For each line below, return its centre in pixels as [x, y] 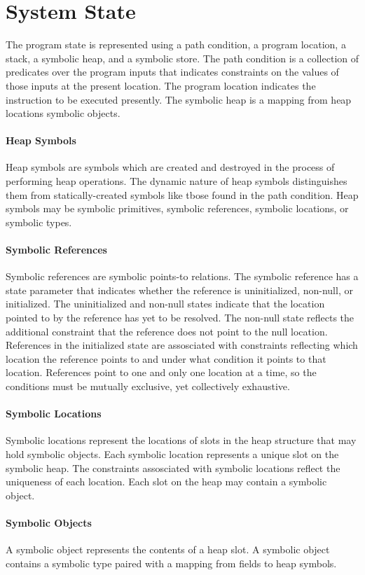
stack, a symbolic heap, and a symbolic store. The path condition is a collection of [182, 58]
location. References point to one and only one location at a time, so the [161, 372]
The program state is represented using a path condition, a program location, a [176, 44]
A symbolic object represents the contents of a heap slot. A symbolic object [168, 549]
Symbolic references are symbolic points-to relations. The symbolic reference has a [182, 276]
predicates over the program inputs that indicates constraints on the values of [172, 72]
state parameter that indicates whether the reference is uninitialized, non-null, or [179, 290]
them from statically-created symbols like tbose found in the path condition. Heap [182, 194]
